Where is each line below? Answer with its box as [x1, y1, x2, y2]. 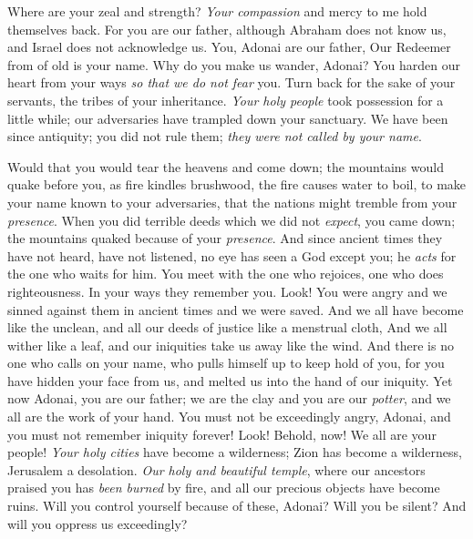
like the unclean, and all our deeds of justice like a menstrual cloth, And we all [7, 318, 447, 337]
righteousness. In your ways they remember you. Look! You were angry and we [7, 281, 447, 300]
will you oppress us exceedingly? [7, 514, 188, 533]
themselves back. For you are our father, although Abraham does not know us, [7, 19, 447, 38]
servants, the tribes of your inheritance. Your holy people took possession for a [7, 90, 444, 109]
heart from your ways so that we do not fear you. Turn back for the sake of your [7, 73, 456, 92]
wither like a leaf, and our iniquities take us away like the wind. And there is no [7, 335, 454, 354]
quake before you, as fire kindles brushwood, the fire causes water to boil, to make [7, 175, 467, 194]
